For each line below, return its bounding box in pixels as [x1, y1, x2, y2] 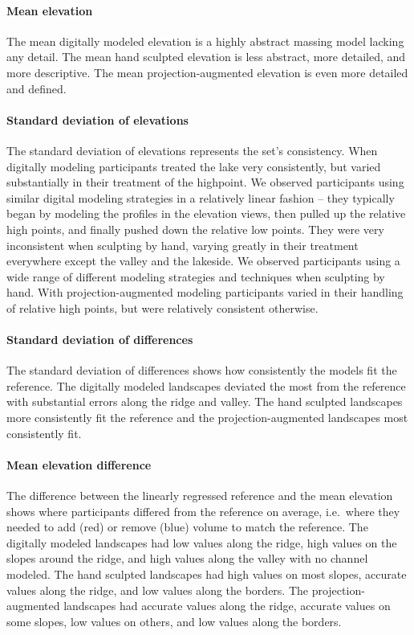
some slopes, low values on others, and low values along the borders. [6, 612, 342, 629]
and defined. [6, 80, 67, 96]
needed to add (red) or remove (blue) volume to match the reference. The [6, 518, 368, 535]
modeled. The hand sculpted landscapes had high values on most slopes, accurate [6, 566, 407, 583]
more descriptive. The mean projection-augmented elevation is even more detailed [6, 63, 408, 80]
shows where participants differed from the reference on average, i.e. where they [6, 502, 400, 519]
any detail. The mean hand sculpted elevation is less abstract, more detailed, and [6, 48, 406, 65]
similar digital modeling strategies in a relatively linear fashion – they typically [6, 189, 395, 206]
